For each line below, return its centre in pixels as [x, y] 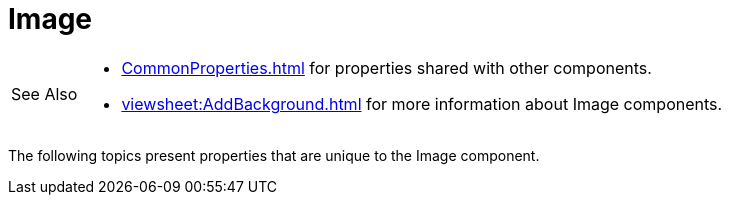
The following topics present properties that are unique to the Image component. [274, 155]
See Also [44, 93]
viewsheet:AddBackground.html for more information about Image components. [422, 103]
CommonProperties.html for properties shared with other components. [386, 67]
